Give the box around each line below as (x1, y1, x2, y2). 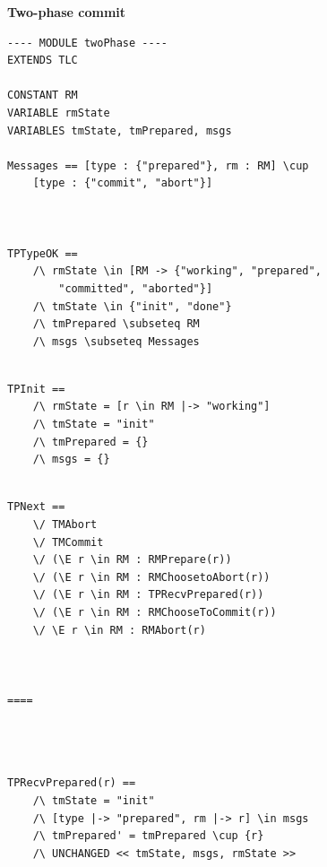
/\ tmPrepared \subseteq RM (32, 317, 200, 331)
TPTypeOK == (7, 247, 78, 260)
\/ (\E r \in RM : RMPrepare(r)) (32, 553, 232, 567)
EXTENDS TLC (7, 54, 78, 67)
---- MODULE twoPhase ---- (7, 36, 168, 49)
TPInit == (7, 382, 65, 395)
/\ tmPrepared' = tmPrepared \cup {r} (32, 829, 264, 843)
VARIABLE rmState (7, 106, 110, 119)
